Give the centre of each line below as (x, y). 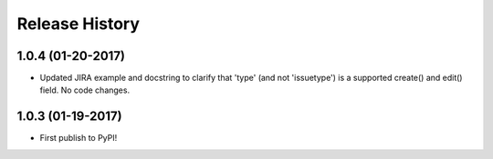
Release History (79, 24)
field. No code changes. (85, 90)
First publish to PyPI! (79, 138)
